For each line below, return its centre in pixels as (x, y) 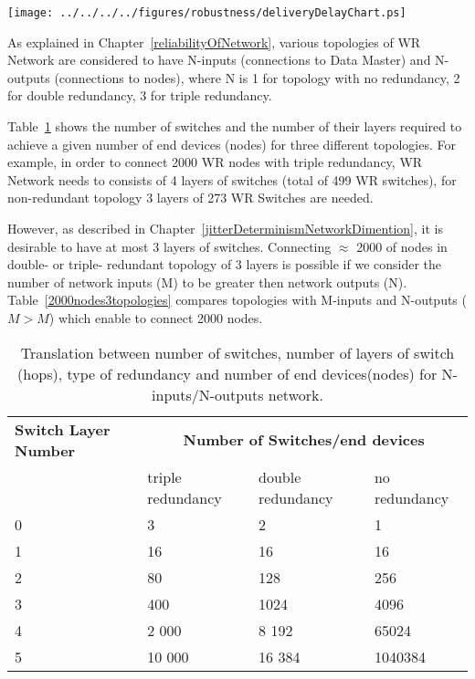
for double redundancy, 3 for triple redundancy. (140, 95)
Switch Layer (63, 429)
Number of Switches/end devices (304, 440)
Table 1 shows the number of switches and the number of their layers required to (235, 126)
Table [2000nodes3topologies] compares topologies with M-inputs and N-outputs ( (237, 300)
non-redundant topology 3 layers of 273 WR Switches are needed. (190, 198)
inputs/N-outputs (208, 394)
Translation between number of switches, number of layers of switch (237, 352)
